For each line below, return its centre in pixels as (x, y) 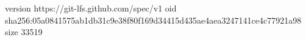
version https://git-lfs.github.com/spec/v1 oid (91, 8)
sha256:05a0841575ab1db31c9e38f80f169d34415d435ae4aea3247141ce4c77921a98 (153, 20)
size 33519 (24, 32)
